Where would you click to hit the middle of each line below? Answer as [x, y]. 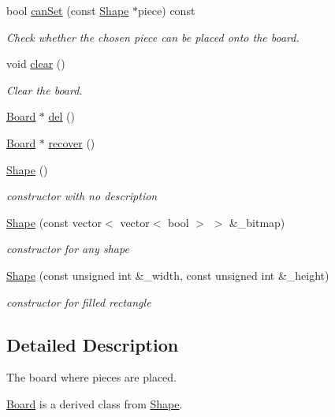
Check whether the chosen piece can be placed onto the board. [153, 37]
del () [61, 116]
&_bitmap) [257, 222]
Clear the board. [45, 89]
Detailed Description [93, 344]
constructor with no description [82, 196]
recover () [72, 142]
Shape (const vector [54, 222]
